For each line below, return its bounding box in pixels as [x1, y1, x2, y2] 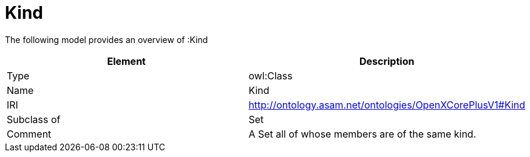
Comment [7, 127, 52, 140]
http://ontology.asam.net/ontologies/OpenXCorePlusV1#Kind [248, 98, 525, 111]
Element [107, 55, 146, 67]
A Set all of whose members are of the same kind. [248, 127, 477, 140]
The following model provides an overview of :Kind [5, 34, 208, 45]
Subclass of [7, 113, 61, 125]
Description [359, 55, 415, 67]
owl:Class [248, 69, 293, 82]
